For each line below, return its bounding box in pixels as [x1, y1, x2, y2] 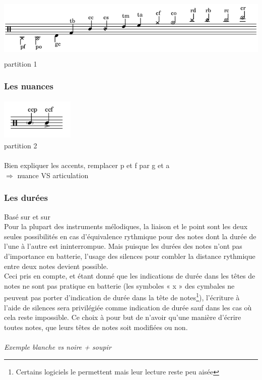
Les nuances [4, 80, 54, 92]
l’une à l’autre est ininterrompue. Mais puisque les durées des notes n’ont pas [4, 241, 242, 251]
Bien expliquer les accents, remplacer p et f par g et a [4, 160, 170, 171]
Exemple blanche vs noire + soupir [4, 341, 111, 352]
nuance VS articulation [17, 170, 89, 180]
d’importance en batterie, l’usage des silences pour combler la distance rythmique [4, 250, 255, 261]
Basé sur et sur [4, 211, 50, 222]
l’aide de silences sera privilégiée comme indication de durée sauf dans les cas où [4, 302, 252, 312]
